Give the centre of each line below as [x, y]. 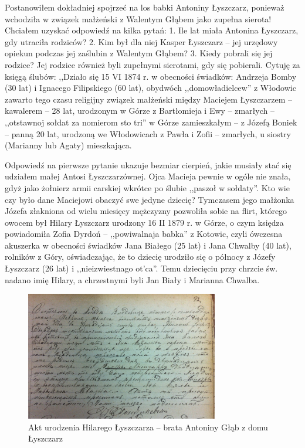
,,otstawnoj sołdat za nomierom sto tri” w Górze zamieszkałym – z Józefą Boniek [151, 122]
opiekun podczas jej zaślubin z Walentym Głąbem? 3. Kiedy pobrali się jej [139, 53]
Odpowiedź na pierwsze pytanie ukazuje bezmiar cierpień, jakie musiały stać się [148, 164]
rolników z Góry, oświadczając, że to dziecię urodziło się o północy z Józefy [140, 257]
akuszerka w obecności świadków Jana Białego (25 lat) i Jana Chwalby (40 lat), [148, 245]
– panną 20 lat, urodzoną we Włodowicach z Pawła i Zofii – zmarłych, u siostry [148, 133]
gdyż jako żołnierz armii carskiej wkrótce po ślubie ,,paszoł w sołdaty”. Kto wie [147, 187]
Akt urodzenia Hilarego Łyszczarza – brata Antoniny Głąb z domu [148, 427]
